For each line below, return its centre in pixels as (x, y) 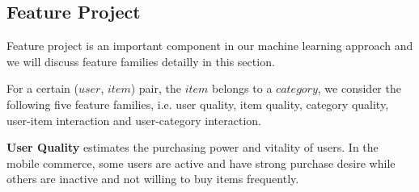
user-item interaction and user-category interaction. (134, 120)
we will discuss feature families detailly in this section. (141, 61)
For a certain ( (42, 88)
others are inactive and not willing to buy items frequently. (153, 179)
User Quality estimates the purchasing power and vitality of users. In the (193, 147)
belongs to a (242, 88)
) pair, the (156, 88)
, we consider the (359, 88)
